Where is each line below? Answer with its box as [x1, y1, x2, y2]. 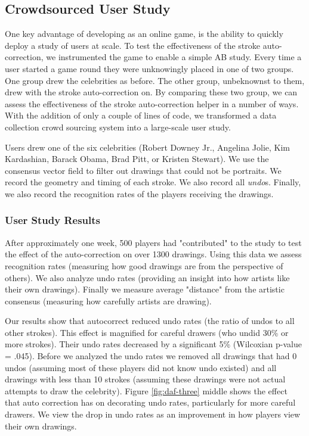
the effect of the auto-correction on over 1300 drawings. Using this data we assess [5, 248, 302, 260]
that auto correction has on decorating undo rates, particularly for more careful [5, 396, 296, 409]
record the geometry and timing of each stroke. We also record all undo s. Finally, [5, 176, 301, 188]
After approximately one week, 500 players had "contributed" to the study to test [5, 236, 302, 248]
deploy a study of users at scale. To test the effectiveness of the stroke [5, 39, 260, 51]
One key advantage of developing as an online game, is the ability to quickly [5, 27, 283, 40]
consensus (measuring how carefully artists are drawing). [5, 294, 212, 307]
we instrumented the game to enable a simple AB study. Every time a [46, 51, 302, 63]
